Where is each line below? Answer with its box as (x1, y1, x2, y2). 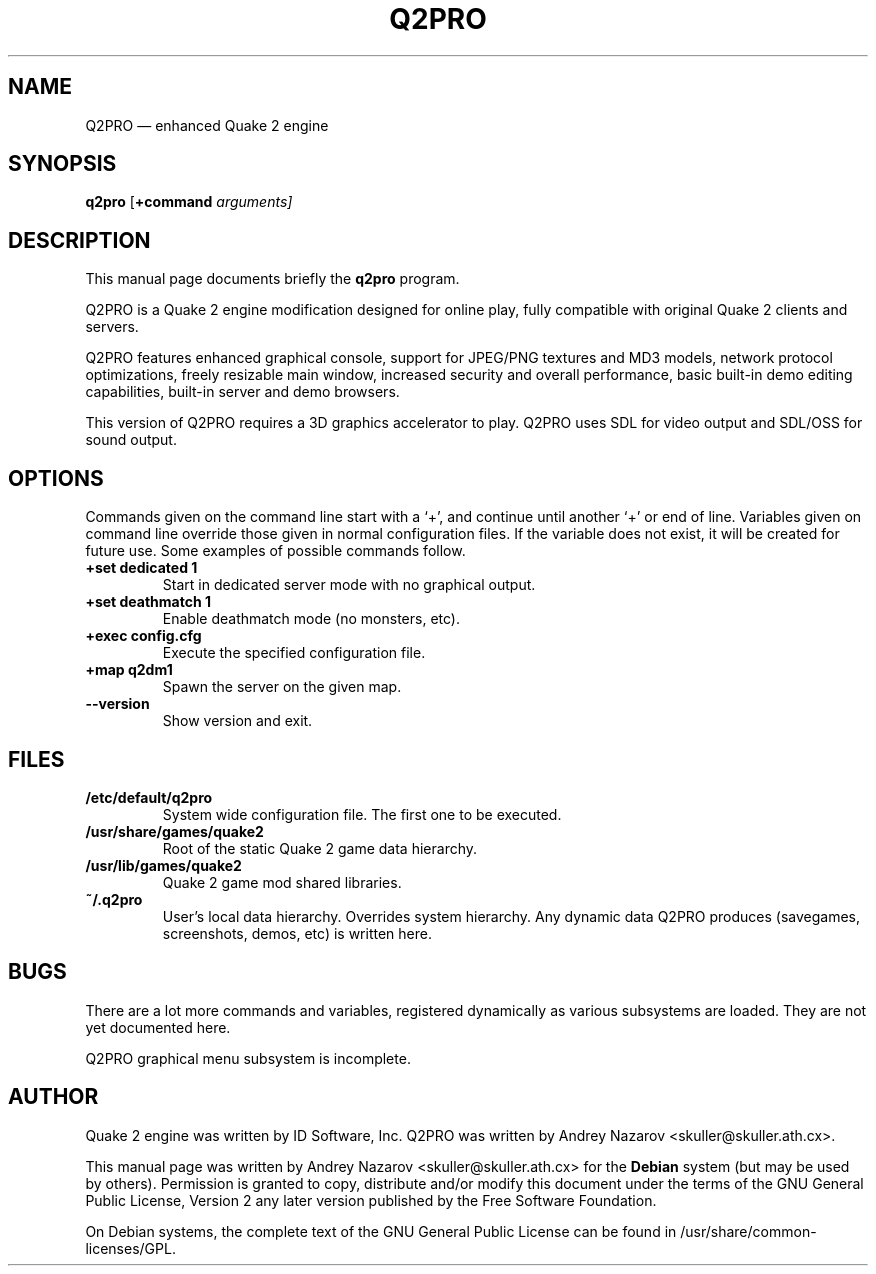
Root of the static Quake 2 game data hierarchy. (162, 839, 478, 857)
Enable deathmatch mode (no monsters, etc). (162, 610, 460, 628)
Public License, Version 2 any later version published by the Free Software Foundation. (85, 1191, 657, 1209)
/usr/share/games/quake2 (85, 822, 264, 840)
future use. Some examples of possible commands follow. (85, 542, 466, 560)
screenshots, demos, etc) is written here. (162, 924, 432, 942)
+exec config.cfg (85, 627, 202, 645)
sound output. (85, 431, 177, 449)
